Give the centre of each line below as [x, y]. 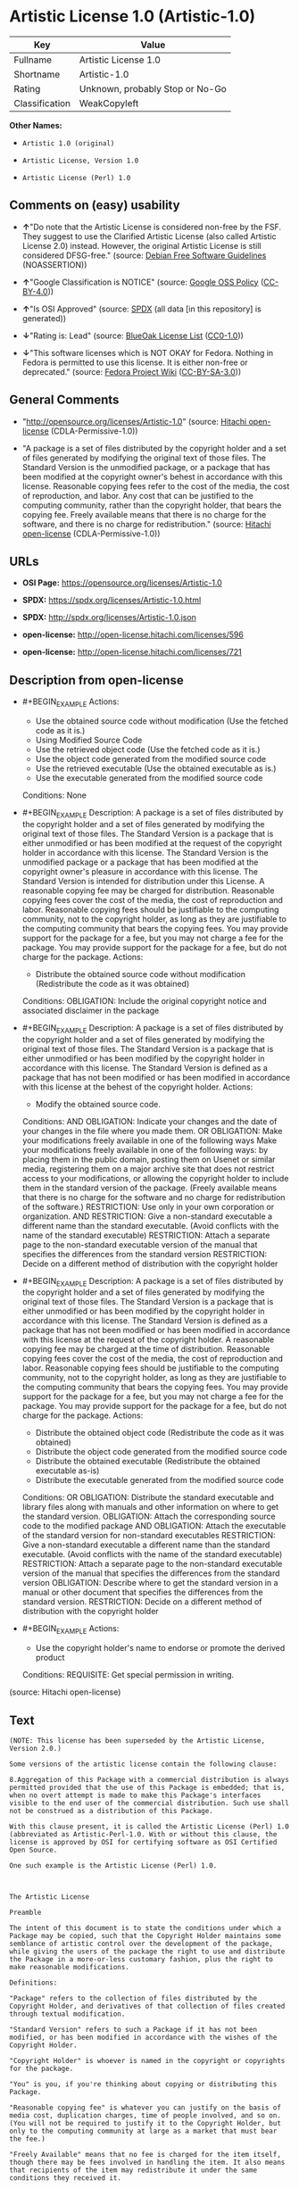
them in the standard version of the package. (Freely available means [149, 1188]
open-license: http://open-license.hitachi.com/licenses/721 [132, 652]
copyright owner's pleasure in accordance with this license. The [140, 871]
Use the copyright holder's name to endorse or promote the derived [160, 1648]
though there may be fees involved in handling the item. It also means [147, 2162]
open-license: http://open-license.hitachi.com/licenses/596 [133, 634]
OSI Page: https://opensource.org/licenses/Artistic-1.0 [122, 583]
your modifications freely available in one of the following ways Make [149, 1140]
